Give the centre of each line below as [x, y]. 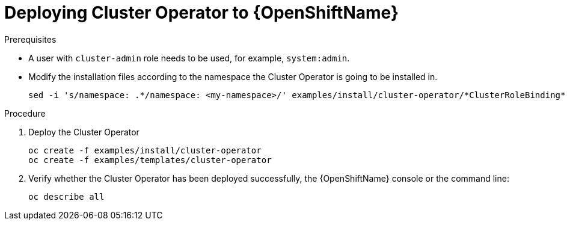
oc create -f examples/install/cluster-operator [145, 150]
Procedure [25, 113]
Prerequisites [30, 39]
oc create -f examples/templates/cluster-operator [150, 160]
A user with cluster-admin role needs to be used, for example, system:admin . [189, 58]
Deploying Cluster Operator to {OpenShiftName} [202, 13]
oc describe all [66, 196]
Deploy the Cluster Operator [84, 132]
